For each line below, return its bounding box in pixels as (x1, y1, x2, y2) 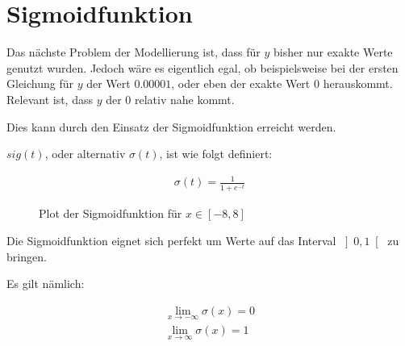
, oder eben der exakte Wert (171, 75, 311, 92)
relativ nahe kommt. (134, 90, 235, 107)
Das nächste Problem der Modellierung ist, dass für (6, 44, 261, 60)
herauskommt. (323, 75, 393, 92)
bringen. (6, 248, 47, 265)
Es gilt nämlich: (6, 275, 85, 292)
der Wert (86, 75, 131, 92)
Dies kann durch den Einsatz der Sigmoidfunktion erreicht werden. (6, 118, 336, 135)
